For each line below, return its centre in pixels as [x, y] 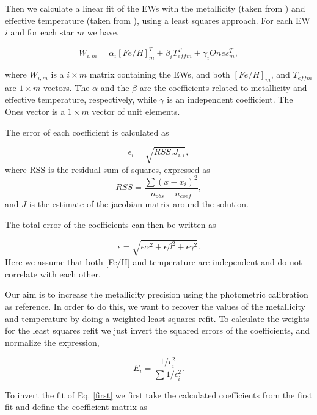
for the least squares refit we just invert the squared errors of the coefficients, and [157, 330]
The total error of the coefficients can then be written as [111, 224]
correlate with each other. [53, 274]
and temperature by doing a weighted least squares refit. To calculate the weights [157, 318]
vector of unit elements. [136, 112]
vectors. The [66, 87]
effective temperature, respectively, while [81, 99]
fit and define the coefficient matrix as [76, 407]
